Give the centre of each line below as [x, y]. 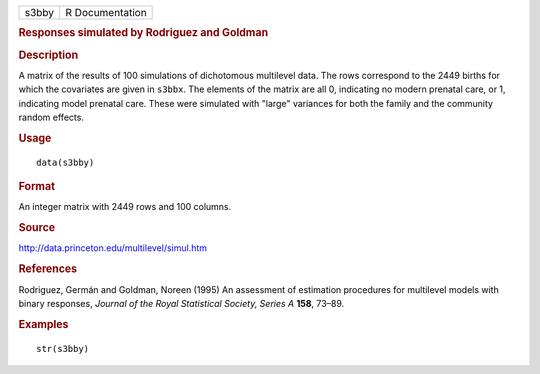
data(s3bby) [65, 162]
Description [48, 55]
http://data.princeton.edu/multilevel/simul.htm [113, 248]
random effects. [51, 117]
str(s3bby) [63, 348]
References [48, 269]
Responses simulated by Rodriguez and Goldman [143, 33]
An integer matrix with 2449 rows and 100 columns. [125, 207]
